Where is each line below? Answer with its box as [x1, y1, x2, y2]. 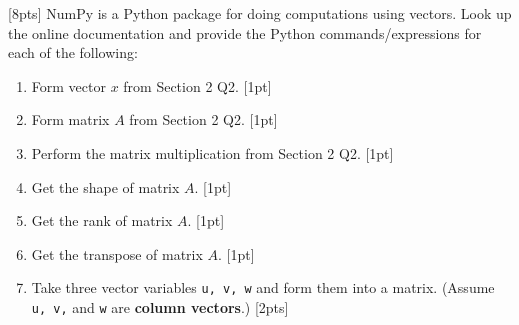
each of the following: [8, 42, 138, 63]
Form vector [31, 75, 106, 96]
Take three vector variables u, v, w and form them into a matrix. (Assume [31, 277, 495, 298]
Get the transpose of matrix [31, 243, 203, 264]
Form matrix [31, 109, 110, 130]
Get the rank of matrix [31, 210, 173, 231]
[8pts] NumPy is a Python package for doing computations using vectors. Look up [8, 3, 512, 23]
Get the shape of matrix [31, 176, 180, 197]
